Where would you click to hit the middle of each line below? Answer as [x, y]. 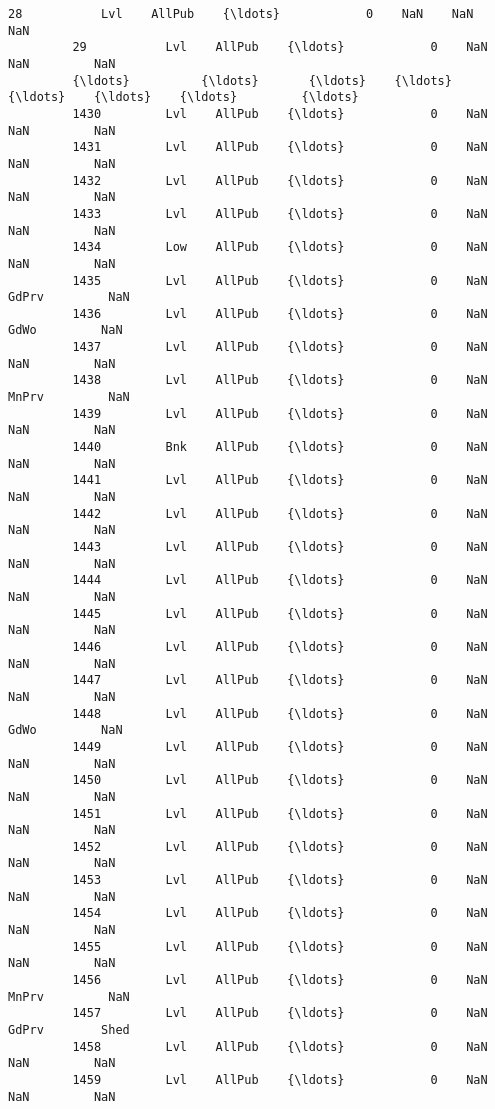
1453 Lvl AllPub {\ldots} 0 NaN [280, 880]
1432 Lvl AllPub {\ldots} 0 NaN [280, 180]
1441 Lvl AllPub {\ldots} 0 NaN [280, 480]
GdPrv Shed [69, 1030]
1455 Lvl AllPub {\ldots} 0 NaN [280, 946]
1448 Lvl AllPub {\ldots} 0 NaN [280, 713]
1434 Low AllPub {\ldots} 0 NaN [280, 247]
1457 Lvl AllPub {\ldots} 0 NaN [280, 1013]
